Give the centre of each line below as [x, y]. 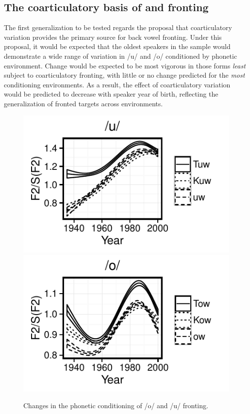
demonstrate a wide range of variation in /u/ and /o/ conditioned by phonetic [121, 56]
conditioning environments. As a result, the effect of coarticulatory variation [117, 84]
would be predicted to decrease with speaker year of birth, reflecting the [111, 94]
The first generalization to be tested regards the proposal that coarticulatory [118, 27]
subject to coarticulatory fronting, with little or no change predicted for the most [125, 75]
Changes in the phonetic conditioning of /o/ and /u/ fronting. [116, 406]
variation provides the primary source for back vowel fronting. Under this [113, 37]
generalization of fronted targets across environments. [83, 103]
